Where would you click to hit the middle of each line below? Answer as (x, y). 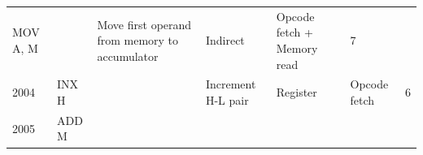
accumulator (128, 56)
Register (297, 92)
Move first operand (144, 24)
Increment (231, 84)
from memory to (138, 40)
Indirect (225, 40)
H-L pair (227, 99)
